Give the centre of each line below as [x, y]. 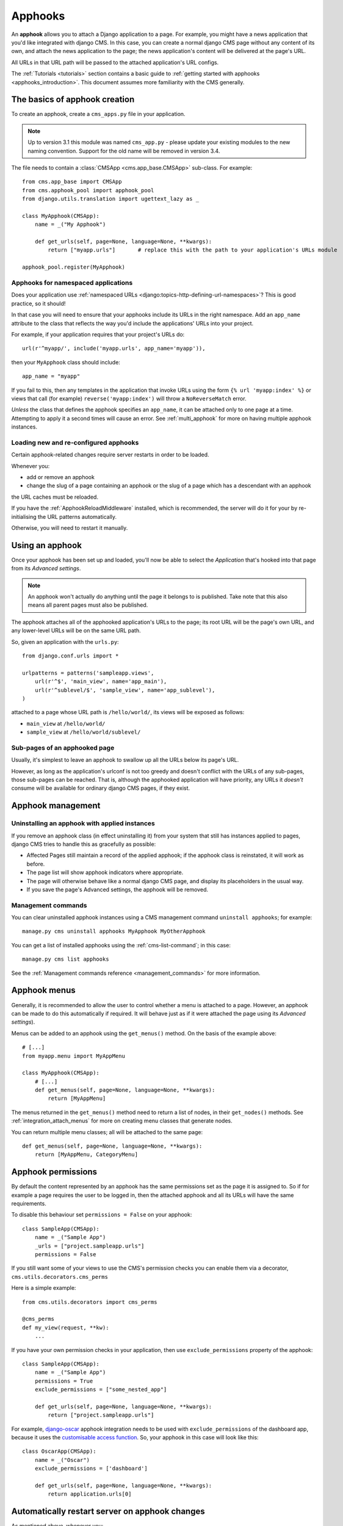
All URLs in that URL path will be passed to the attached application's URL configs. [115, 62]
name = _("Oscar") [62, 1460]
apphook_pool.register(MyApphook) [74, 267]
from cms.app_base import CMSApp [72, 182]
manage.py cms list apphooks [66, 959]
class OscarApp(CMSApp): [59, 1452]
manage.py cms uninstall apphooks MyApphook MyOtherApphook [114, 931]
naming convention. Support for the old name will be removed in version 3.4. [124, 151]
